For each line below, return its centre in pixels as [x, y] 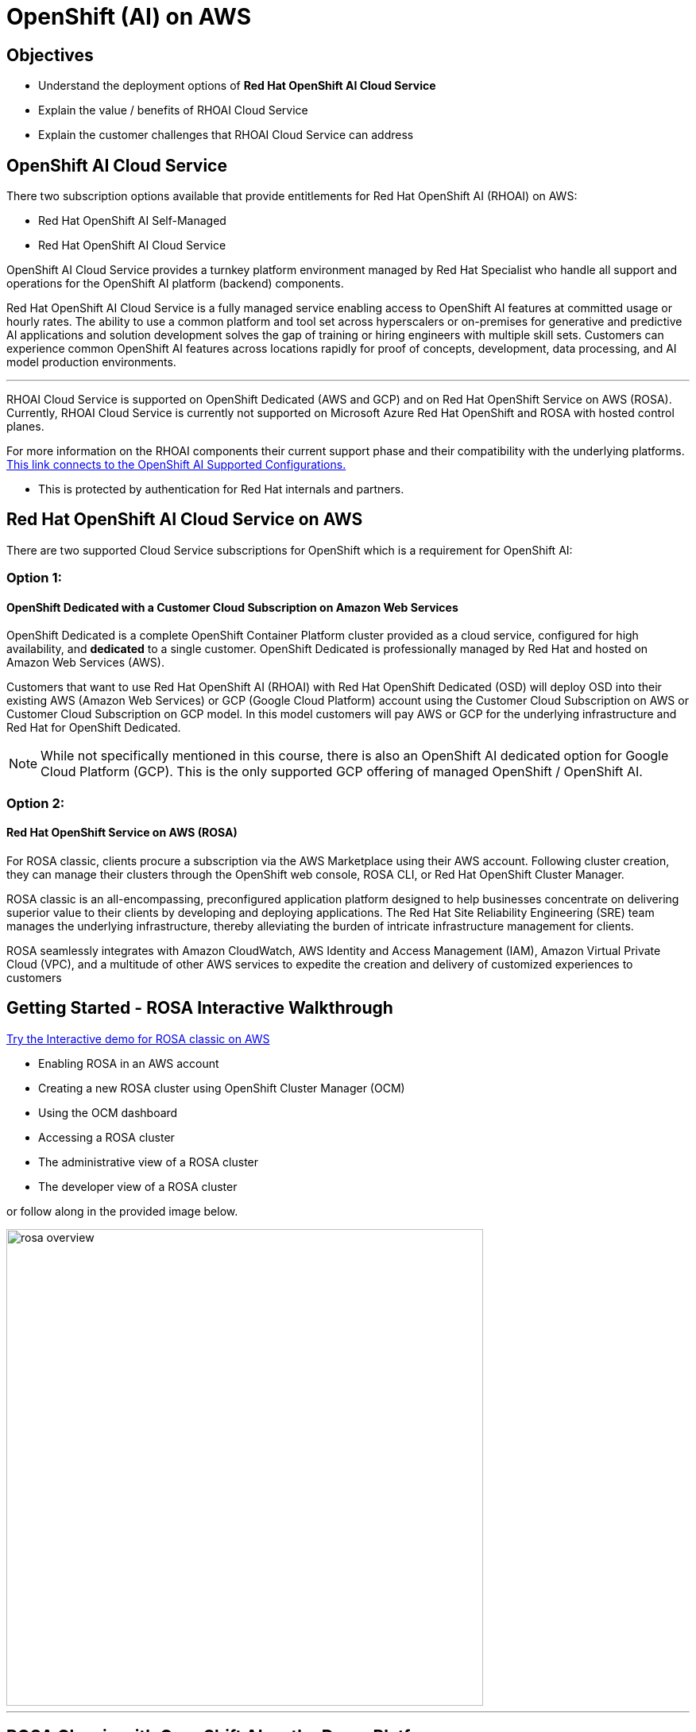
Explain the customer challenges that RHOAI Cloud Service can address [226, 135]
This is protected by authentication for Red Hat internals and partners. [221, 489]
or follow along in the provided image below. [122, 1211]
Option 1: [34, 578]
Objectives [50, 55]
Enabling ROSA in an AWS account [129, 1063]
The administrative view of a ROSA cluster [149, 1162]
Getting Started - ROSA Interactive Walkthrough [200, 1008]
